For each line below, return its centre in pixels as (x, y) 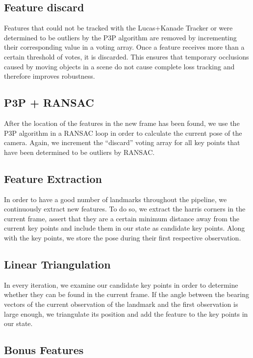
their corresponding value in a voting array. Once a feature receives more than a (124, 47)
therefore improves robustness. (50, 76)
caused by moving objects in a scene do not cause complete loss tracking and (119, 66)
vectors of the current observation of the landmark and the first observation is (121, 304)
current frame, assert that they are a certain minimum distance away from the (122, 218)
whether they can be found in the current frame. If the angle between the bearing (126, 294)
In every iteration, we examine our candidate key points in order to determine (121, 284)
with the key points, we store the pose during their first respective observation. (123, 237)
